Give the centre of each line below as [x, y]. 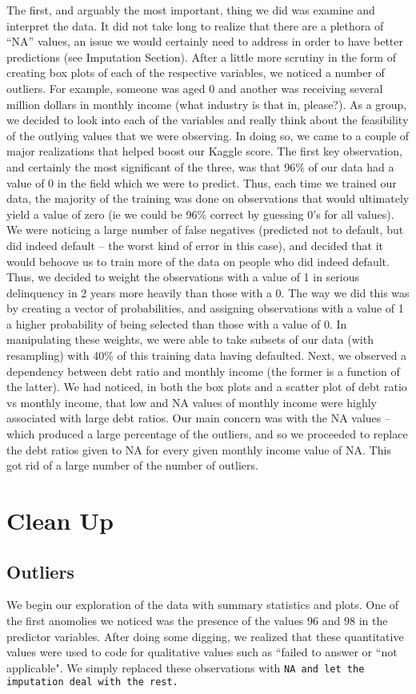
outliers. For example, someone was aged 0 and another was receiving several [195, 88]
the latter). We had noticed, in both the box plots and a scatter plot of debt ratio [207, 387]
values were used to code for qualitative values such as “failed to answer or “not [202, 652]
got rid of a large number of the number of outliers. [132, 465]
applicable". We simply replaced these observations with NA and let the [186, 667]
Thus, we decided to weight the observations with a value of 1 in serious [183, 277]
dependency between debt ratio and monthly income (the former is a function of [203, 371]
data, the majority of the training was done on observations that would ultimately [208, 198]
